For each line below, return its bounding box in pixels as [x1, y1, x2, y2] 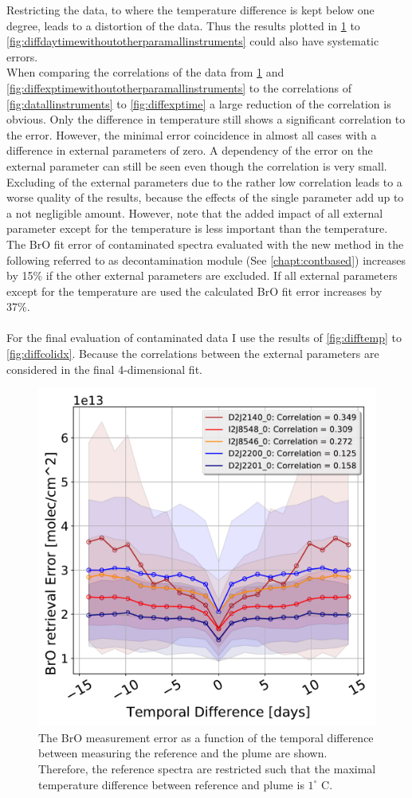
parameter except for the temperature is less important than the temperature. [6, 220, 388, 237]
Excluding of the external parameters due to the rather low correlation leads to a [6, 173, 402, 190]
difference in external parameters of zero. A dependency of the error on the [6, 142, 373, 159]
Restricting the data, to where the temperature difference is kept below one [6, 2, 375, 18]
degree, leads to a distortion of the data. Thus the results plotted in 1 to [6, 17, 360, 33]
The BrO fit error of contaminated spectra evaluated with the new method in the [6, 235, 404, 252]
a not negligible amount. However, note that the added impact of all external [6, 204, 383, 221]
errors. [6, 48, 38, 65]
